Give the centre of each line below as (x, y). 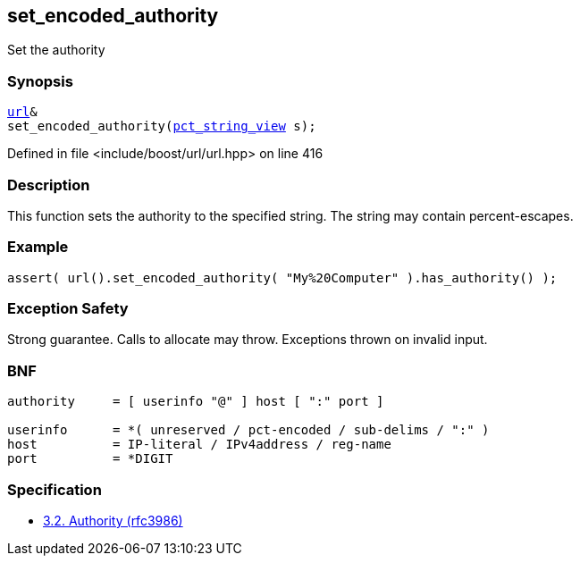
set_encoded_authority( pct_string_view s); (162, 126)
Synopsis (40, 81)
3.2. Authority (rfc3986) (113, 520)
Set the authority (56, 50)
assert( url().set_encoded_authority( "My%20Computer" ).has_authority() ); (282, 277)
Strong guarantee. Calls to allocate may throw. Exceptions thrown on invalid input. (248, 340)
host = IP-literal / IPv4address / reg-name (199, 445)
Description (49, 185)
